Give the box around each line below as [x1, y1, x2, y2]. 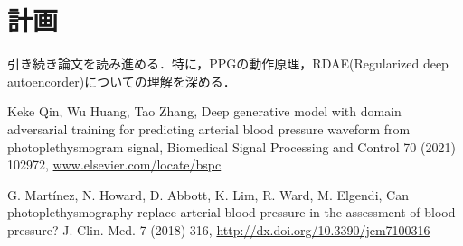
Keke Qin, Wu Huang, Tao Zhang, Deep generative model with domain [7, 102, 402, 121]
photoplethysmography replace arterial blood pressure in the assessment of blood [7, 203, 456, 222]
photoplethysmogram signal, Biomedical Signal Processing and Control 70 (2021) [7, 137, 456, 156]
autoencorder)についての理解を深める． [7, 71, 236, 90]
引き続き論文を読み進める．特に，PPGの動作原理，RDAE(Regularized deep [7, 54, 449, 73]
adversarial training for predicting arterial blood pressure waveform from [7, 119, 411, 138]
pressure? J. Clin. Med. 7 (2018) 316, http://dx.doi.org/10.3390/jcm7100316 [7, 220, 430, 239]
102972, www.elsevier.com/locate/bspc [7, 155, 222, 174]
